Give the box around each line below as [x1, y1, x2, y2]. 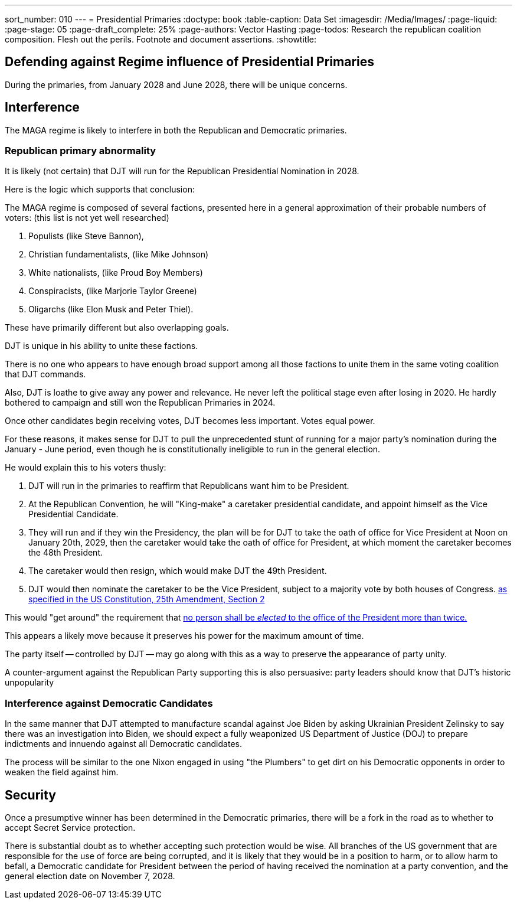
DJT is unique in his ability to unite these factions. [5, 341, 198, 351]
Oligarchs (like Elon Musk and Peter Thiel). [28, 304, 194, 315]
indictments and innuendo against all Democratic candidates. [5, 739, 242, 749]
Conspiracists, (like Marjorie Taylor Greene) [28, 286, 197, 296]
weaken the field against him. [5, 767, 119, 778]
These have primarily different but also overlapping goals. [5, 322, 229, 333]
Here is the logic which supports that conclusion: [5, 184, 195, 195]
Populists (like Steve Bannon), [28, 231, 144, 241]
